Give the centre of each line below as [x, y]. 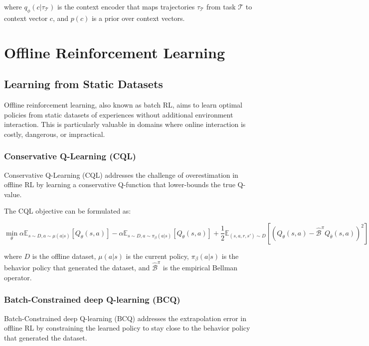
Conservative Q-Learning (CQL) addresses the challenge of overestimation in [121, 174]
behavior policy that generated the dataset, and [77, 268]
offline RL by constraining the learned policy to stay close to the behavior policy [127, 328]
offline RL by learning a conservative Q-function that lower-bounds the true [120, 184]
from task [221, 6]
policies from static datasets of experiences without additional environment [119, 114]
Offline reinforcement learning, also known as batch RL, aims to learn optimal [123, 104]
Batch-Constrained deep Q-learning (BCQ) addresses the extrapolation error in [125, 318]
